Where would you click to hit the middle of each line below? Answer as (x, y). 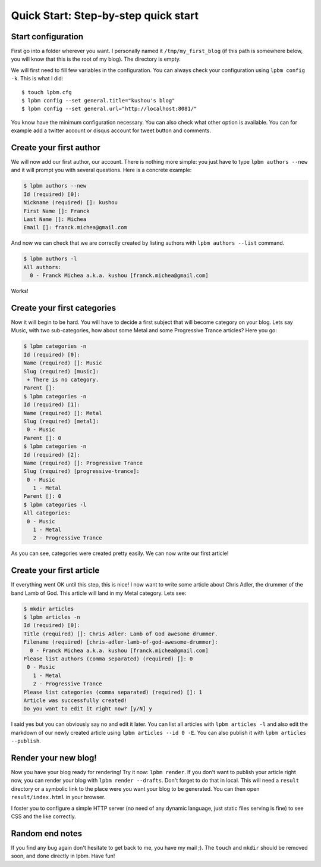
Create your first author (56, 148)
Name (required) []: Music (63, 363)
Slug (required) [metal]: (61, 421)
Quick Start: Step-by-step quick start (105, 15)
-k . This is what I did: (37, 79)
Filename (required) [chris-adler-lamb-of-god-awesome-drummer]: (121, 642)
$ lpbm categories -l (55, 504)
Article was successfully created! (75, 700)
